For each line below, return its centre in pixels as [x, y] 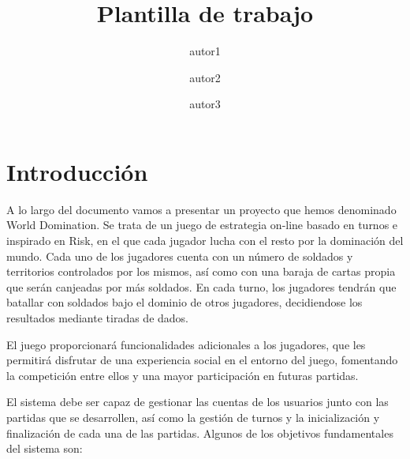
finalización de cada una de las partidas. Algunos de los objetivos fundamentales [200, 433]
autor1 [205, 51]
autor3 [205, 104]
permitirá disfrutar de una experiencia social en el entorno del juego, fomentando [202, 360]
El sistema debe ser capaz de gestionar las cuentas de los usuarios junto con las [198, 402]
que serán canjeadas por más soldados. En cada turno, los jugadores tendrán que [201, 286]
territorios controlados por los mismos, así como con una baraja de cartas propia [201, 271]
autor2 [205, 77]
